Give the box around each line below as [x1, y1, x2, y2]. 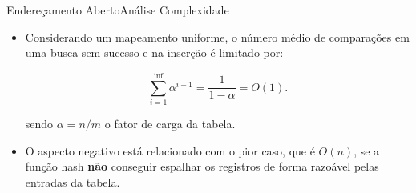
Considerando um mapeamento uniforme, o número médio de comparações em [25, 28, 410, 45]
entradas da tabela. [25, 173, 120, 190]
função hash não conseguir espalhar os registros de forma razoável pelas [25, 158, 379, 175]
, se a [353, 142, 380, 159]
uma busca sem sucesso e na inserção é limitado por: [25, 44, 284, 61]
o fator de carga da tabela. [104, 115, 236, 131]
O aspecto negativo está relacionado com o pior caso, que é [25, 142, 315, 159]
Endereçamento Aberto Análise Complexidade [6, 2, 229, 18]
